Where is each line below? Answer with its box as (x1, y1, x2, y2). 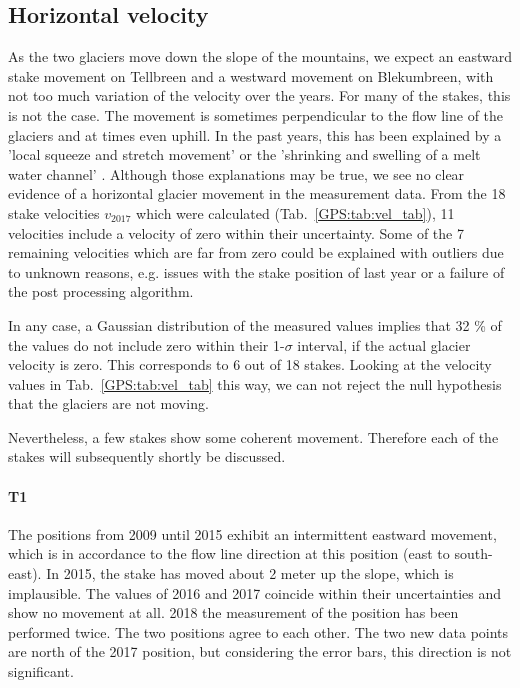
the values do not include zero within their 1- (8, 334, 285, 355)
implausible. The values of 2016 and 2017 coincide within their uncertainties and (8, 582, 502, 603)
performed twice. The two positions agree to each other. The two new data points (8, 621, 509, 642)
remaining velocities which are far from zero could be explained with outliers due (8, 242, 504, 263)
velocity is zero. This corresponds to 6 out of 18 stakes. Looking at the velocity (8, 354, 492, 375)
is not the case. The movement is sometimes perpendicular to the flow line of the (8, 104, 504, 125)
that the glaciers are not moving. (8, 393, 209, 414)
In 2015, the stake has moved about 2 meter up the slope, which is (46, 563, 454, 584)
